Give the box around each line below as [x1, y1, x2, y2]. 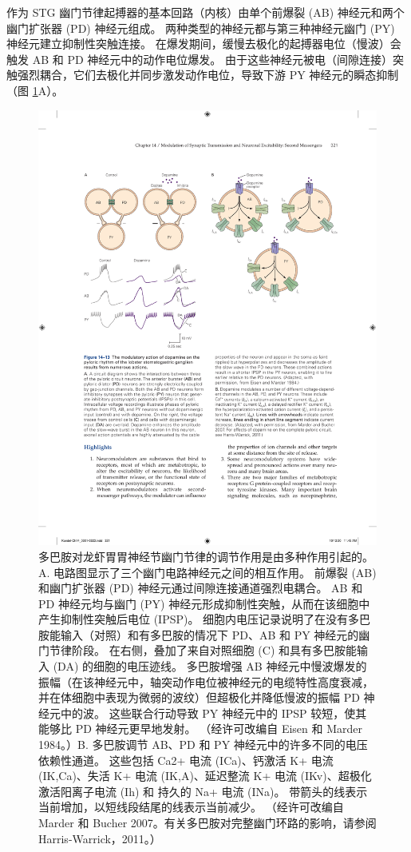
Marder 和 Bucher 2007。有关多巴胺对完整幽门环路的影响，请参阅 [38, 814, 377, 830]
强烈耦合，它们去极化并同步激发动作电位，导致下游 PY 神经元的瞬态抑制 [17, 66, 399, 83]
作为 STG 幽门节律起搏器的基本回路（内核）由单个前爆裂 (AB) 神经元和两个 [6, 4, 405, 20]
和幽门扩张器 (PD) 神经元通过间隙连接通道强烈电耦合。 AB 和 [38, 579, 363, 596]
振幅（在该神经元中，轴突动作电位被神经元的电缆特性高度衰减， [38, 673, 373, 690]
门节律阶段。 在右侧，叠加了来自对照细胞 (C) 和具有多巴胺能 [38, 642, 357, 659]
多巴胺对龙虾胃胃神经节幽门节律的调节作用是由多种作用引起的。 [38, 547, 373, 564]
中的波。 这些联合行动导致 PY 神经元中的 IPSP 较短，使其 [60, 704, 367, 721]
